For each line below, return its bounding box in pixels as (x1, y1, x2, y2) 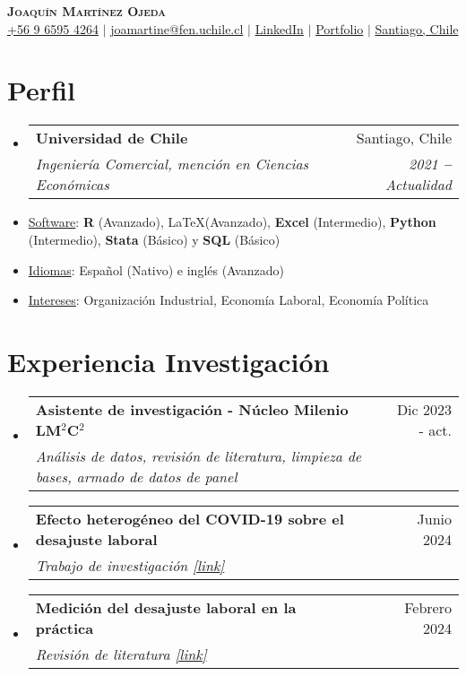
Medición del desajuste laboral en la (35, 596, 297, 618)
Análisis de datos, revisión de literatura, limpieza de (35, 445, 362, 466)
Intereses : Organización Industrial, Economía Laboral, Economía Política (28, 290, 429, 309)
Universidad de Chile (35, 127, 188, 149)
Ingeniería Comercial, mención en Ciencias (35, 153, 309, 175)
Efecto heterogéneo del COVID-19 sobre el (35, 507, 344, 529)
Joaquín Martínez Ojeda (7, 2, 166, 20)
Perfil (7, 72, 75, 108)
